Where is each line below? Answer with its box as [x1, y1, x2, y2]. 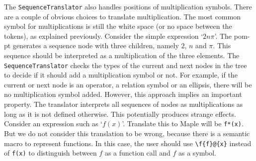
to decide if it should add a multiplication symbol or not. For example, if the [4, 70, 238, 80]
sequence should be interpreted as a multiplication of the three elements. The [4, 50, 240, 61]
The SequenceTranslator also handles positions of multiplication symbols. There [4, 1, 252, 11]
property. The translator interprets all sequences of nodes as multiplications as [4, 99, 243, 109]
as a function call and [104, 148, 171, 158]
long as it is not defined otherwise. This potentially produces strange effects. [4, 108, 236, 119]
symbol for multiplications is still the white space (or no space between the [4, 21, 232, 31]
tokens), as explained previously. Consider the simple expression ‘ [4, 30, 203, 41]
